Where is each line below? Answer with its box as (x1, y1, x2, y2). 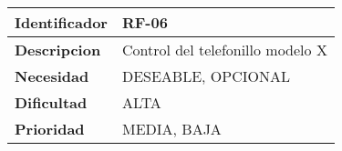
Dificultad (15, 92, 88, 113)
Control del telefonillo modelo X (121, 39, 327, 60)
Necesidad (15, 65, 89, 86)
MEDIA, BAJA (121, 118, 222, 139)
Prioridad (15, 118, 85, 139)
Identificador (15, 12, 108, 33)
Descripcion (15, 39, 101, 60)
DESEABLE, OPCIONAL (121, 65, 290, 86)
